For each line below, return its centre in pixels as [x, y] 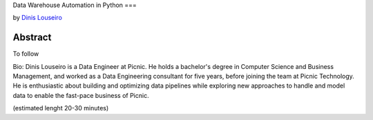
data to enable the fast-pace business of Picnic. [81, 95]
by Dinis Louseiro [37, 18]
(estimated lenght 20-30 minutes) [61, 108]
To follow [26, 54]
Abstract [32, 38]
